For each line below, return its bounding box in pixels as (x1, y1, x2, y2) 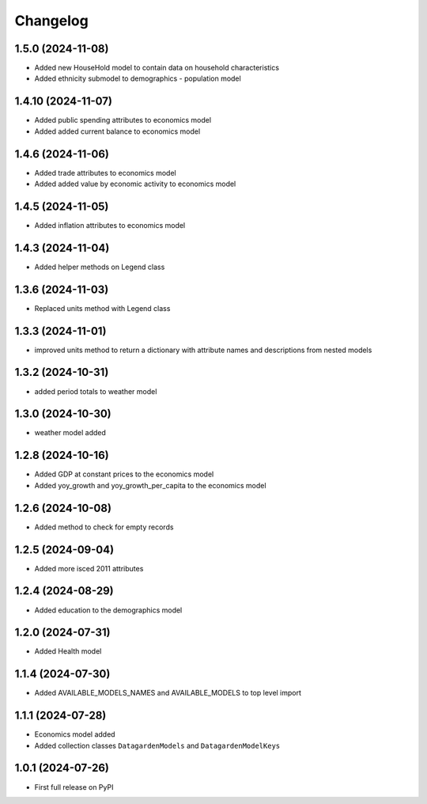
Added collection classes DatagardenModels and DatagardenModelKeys (34, 741, 281, 750)
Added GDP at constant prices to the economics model (34, 469, 214, 479)
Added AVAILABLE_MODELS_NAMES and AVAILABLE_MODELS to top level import (34, 688, 302, 698)
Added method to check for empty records (34, 522, 174, 532)
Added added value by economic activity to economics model (34, 179, 236, 189)
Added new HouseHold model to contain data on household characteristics (34, 63, 280, 73)
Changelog (14, 12, 89, 29)
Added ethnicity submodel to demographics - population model (34, 74, 241, 83)
